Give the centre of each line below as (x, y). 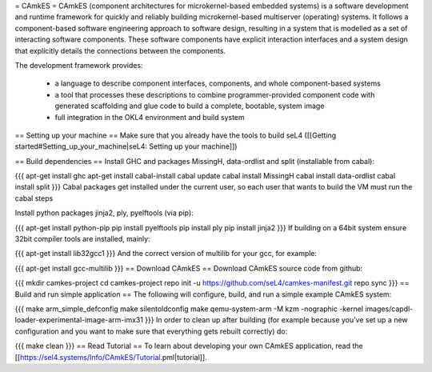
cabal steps (34, 198)
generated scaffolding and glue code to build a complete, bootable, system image (190, 106)
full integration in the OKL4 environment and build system (150, 117)
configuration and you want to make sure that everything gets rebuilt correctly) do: (151, 331)
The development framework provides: (79, 65)
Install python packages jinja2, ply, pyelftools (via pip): (104, 213)
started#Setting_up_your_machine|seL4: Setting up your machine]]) (126, 146)
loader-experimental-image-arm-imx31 (79, 320)
